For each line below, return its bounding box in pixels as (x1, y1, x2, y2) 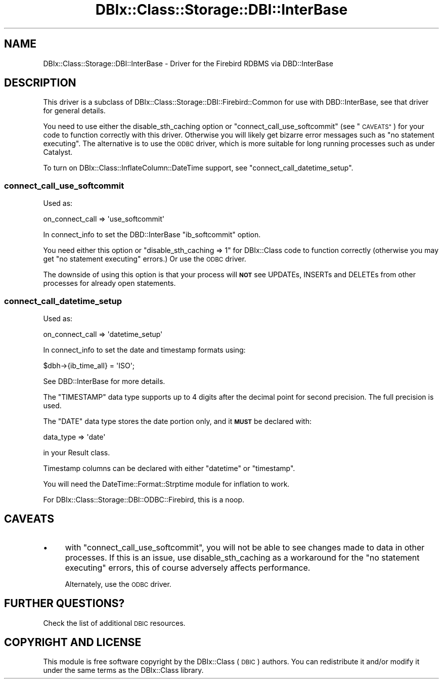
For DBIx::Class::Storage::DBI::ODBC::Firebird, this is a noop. (43, 495, 245, 504)
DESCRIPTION (4, 76, 76, 90)
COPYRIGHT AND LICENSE (4, 636, 142, 649)
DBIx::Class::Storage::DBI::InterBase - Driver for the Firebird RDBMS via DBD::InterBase (43, 59, 333, 68)
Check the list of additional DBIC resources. (43, 618, 186, 627)
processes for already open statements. (43, 279, 176, 288)
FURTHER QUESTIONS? (4, 597, 125, 610)
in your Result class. (43, 448, 110, 457)
